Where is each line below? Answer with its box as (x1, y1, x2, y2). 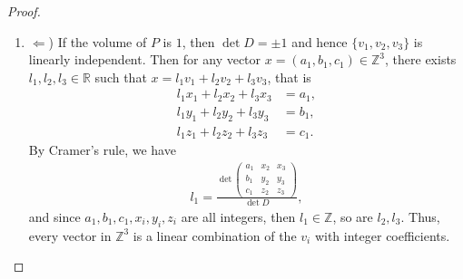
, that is (267, 67, 311, 86)
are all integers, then (181, 207, 296, 226)
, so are (332, 207, 373, 226)
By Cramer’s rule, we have (28, 140, 176, 159)
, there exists (385, 50, 457, 69)
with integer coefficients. (314, 226, 450, 245)
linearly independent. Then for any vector (28, 50, 261, 69)
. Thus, (400, 207, 440, 226)
